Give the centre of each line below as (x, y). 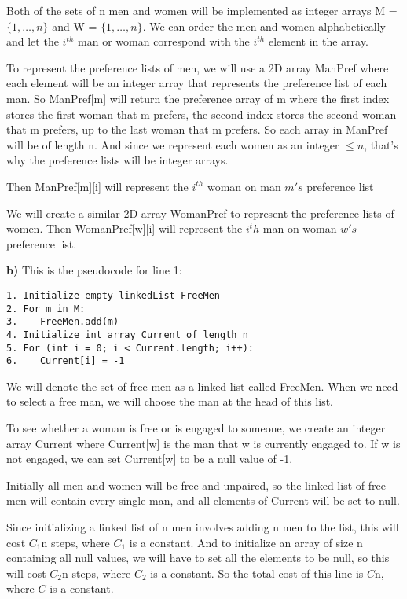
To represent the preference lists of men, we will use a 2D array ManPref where (198, 67)
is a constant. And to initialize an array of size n (246, 542)
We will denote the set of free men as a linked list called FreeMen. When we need (202, 386)
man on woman (300, 228)
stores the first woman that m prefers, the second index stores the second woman (202, 114)
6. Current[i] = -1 (66, 361)
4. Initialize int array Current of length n (127, 334)
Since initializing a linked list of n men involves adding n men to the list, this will (203, 527)
